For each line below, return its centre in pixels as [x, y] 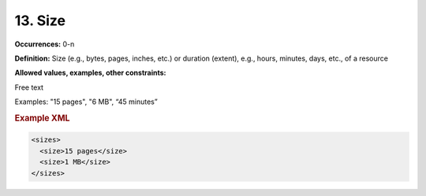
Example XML [42, 118]
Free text [29, 87]
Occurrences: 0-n [45, 44]
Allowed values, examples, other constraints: [90, 73]
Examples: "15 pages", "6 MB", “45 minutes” [86, 102]
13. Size [40, 20]
